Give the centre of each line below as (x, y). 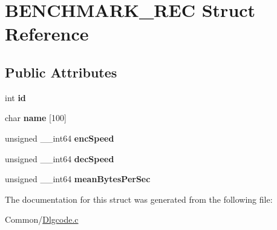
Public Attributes (61, 72)
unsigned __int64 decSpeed (60, 158)
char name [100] (36, 118)
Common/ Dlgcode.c (42, 219)
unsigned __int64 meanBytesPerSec (78, 179)
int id (15, 97)
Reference (47, 34)
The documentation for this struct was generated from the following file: (139, 199)
